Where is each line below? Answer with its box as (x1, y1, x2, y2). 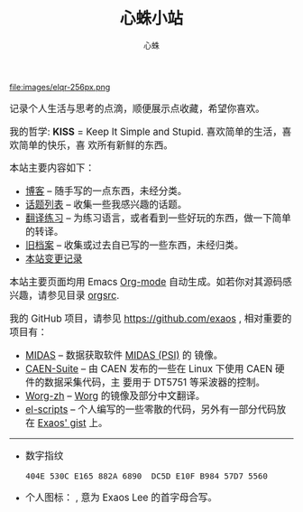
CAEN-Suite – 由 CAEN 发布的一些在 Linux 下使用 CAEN (25, 362, 273, 375)
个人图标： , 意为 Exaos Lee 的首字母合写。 (25, 491, 218, 504)
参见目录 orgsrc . (47, 289, 120, 302)
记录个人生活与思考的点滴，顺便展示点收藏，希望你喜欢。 (9, 102, 266, 115)
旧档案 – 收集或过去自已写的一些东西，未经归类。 (25, 239, 244, 252)
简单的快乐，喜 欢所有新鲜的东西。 (18, 139, 174, 152)
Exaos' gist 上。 (37, 416, 108, 429)
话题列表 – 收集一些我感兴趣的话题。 (25, 199, 188, 211)
